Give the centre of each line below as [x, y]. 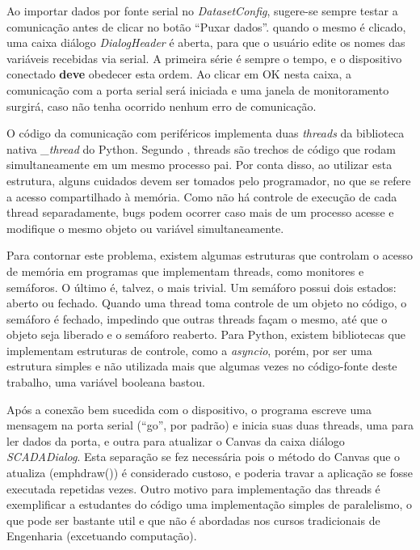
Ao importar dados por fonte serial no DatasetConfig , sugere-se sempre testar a [202, 11]
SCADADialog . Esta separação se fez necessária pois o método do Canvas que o [204, 457]
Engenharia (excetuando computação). [102, 536]
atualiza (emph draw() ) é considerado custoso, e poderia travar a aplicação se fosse [210, 473]
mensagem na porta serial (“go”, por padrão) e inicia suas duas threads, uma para [210, 425]
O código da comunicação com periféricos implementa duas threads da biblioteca [206, 133]
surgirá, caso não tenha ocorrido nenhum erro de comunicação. [162, 106]
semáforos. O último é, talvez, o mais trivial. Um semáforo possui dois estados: [202, 287]
